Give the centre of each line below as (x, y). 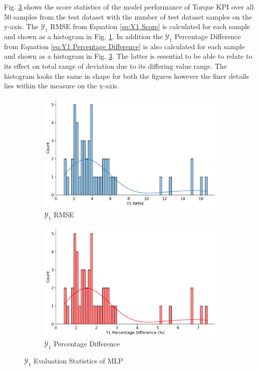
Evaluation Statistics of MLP (78, 361)
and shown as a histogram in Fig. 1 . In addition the (83, 36)
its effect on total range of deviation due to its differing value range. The (115, 66)
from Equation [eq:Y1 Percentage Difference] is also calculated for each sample (124, 46)
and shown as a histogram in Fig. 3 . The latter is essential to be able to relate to (128, 56)
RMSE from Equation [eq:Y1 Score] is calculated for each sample (150, 26)
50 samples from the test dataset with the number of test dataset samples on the (128, 16)
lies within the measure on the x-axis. (62, 86)
